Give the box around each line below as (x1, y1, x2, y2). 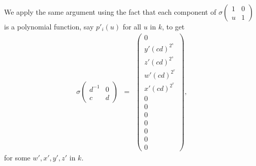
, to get (162, 21, 185, 31)
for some (4, 152, 30, 163)
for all (122, 21, 141, 31)
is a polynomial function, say (4, 21, 94, 31)
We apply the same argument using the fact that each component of (4, 7, 216, 17)
